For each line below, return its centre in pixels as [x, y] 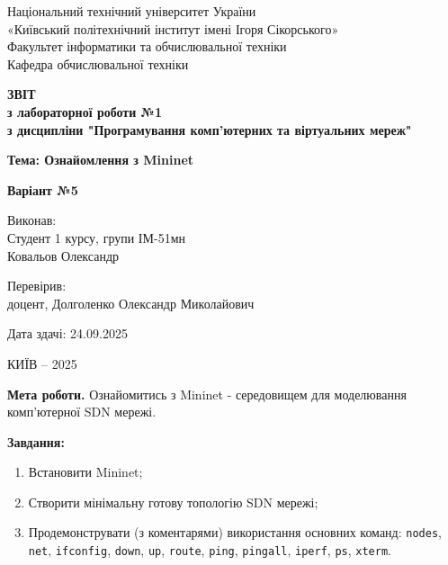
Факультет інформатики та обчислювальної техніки [147, 46]
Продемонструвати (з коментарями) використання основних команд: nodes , [235, 532]
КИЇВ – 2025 [42, 363]
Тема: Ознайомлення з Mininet [101, 160]
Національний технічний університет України [132, 11]
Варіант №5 [43, 189]
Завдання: [36, 441]
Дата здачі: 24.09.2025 [67, 333]
